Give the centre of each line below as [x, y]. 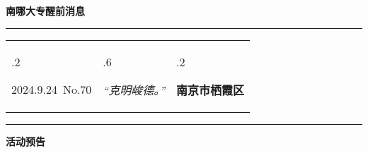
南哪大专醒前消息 [45, 11]
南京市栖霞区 [211, 90]
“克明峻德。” [134, 90]
